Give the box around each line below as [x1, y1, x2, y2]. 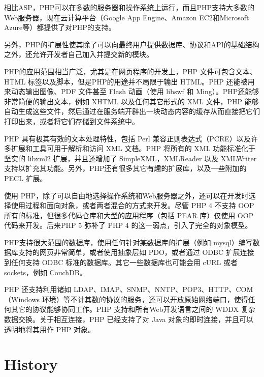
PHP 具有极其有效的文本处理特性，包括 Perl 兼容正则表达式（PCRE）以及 [4, 133, 251, 143]
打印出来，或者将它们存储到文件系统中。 [4, 115, 139, 126]
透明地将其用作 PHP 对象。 [4, 324, 95, 334]
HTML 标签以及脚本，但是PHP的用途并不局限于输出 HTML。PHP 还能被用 [4, 76, 255, 86]
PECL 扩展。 [4, 172, 47, 183]
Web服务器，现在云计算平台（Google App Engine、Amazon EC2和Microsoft [4, 12, 249, 22]
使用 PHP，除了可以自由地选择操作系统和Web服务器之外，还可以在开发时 [4, 190, 249, 200]
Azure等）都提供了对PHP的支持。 [4, 22, 116, 33]
